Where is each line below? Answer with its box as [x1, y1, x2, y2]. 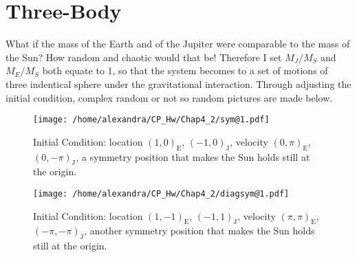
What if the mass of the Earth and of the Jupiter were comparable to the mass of [6, 36, 350, 51]
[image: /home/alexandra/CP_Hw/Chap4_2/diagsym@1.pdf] [33, 188, 290, 199]
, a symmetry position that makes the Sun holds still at [76, 149, 310, 164]
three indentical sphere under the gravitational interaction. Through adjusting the [6, 76, 351, 91]
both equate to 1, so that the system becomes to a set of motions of [42, 63, 328, 78]
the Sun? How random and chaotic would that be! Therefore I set [6, 49, 282, 64]
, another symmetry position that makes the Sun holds [84, 223, 315, 238]
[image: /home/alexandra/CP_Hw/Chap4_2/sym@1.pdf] [33, 115, 270, 125]
